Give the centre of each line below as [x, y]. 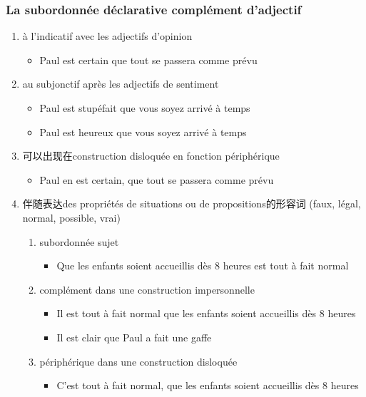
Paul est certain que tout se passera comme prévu [148, 60]
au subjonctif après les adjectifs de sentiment [121, 84]
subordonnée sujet [79, 241]
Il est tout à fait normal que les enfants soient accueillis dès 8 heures [206, 313]
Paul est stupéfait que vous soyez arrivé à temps [145, 108]
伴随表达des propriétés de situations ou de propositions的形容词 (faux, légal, [192, 203]
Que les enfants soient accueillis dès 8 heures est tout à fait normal [203, 265]
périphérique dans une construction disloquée [138, 361]
